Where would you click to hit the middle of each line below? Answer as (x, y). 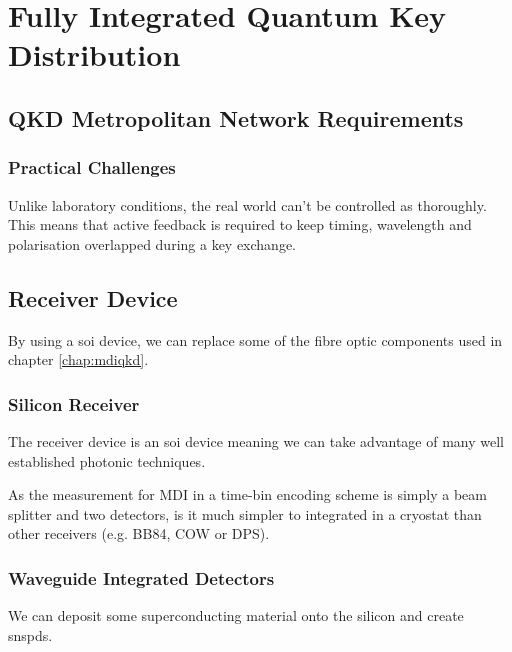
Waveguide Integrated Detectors (141, 577)
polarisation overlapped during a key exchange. (152, 243)
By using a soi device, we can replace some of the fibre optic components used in (255, 339)
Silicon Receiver (74, 403)
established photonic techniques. (107, 460)
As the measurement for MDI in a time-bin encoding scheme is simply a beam (247, 494)
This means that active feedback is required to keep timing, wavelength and (240, 224)
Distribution (94, 54)
